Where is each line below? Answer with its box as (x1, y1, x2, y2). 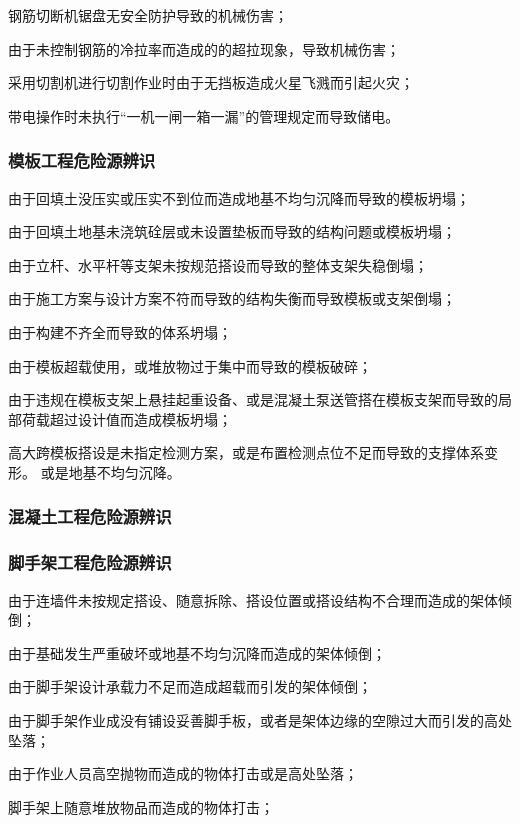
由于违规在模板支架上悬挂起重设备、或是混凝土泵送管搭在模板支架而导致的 (8, 389, 498, 410)
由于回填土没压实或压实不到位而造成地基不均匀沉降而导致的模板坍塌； (8, 187, 470, 208)
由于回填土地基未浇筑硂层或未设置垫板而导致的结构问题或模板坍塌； (8, 221, 456, 242)
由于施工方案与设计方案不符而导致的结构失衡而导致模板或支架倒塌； (8, 288, 456, 309)
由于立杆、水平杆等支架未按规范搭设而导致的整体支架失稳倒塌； (8, 254, 428, 275)
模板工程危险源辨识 (8, 148, 156, 173)
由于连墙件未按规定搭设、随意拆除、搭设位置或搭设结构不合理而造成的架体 (8, 589, 498, 610)
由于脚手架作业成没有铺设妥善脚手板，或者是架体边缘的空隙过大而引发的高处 (8, 709, 512, 730)
